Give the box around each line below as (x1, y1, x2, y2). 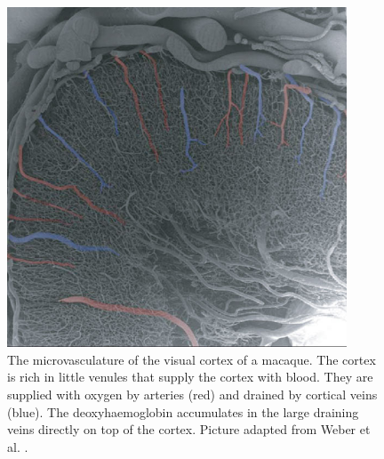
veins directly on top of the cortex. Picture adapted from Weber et (7, 420, 371, 439)
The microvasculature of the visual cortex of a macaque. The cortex (7, 350, 376, 368)
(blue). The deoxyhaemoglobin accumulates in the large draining (7, 402, 359, 421)
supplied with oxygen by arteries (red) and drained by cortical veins (7, 384, 378, 403)
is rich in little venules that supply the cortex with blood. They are (7, 367, 373, 386)
